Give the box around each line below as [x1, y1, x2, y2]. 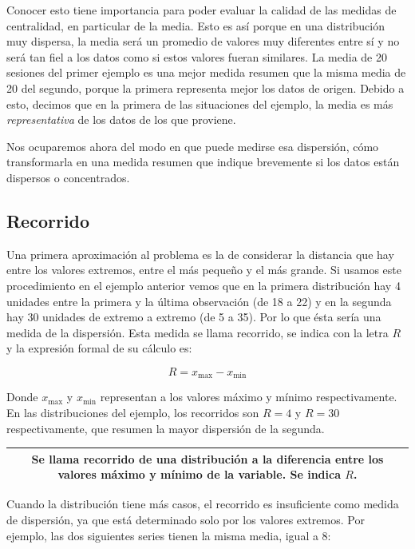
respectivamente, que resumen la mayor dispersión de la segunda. [6, 420, 325, 436]
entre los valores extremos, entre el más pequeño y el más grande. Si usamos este [6, 261, 401, 278]
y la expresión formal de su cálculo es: [6, 340, 192, 356]
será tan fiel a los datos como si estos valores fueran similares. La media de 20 [6, 48, 387, 65]
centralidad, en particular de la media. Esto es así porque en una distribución [6, 17, 385, 34]
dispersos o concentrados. [6, 169, 130, 185]
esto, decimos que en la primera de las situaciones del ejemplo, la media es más [6, 95, 393, 112]
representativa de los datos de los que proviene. [6, 111, 236, 128]
